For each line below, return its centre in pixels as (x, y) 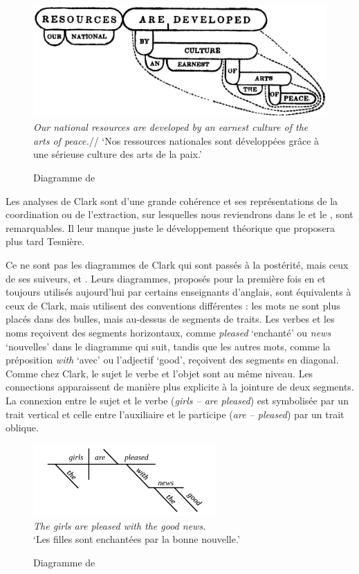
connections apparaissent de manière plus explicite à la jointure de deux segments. (180, 387)
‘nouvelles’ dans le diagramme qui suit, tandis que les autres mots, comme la (168, 346)
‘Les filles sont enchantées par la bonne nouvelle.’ (137, 539)
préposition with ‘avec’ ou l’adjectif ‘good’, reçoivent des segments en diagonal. (172, 360)
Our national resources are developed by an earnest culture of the (171, 127)
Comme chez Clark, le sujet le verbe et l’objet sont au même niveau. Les (159, 373)
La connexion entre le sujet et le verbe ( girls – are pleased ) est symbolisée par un (177, 400)
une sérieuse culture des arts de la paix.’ (118, 154)
